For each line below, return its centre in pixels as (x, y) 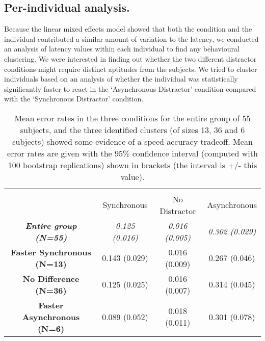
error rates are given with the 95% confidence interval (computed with (132, 153)
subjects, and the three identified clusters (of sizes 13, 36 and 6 (132, 129)
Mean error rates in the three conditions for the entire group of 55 (132, 118)
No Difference (51, 278)
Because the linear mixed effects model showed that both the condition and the (128, 29)
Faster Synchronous (51, 252)
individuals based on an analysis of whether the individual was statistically (121, 79)
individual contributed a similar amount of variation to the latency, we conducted (131, 38)
